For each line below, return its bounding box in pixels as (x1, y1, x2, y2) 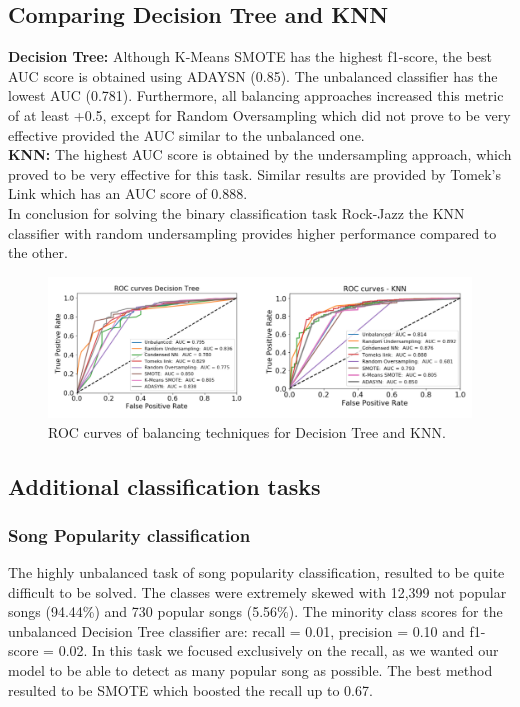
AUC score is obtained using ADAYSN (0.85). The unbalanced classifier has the (8, 65, 498, 86)
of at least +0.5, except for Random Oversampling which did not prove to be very (8, 104, 511, 125)
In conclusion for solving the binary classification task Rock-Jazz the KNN (8, 202, 465, 223)
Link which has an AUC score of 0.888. (8, 183, 248, 204)
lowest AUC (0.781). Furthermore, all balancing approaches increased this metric (8, 85, 504, 106)
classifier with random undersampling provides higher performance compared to (8, 222, 497, 243)
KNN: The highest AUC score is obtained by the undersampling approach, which (8, 144, 512, 165)
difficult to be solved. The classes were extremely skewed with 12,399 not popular (8, 581, 507, 602)
